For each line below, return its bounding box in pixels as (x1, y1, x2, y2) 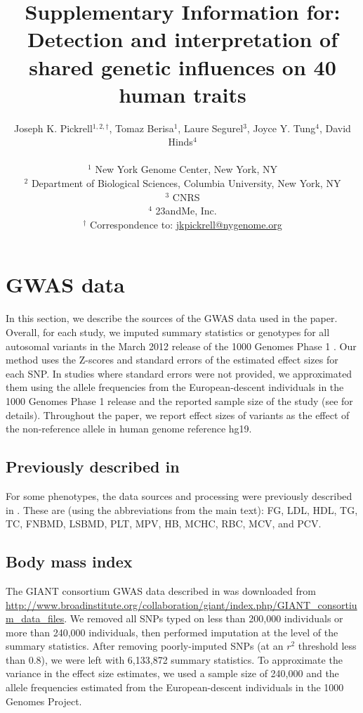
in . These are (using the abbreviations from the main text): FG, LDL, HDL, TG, (6, 502, 358, 517)
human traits (119, 79, 246, 108)
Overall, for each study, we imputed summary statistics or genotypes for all (6, 324, 330, 339)
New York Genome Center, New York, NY (95, 162, 277, 176)
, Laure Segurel (178, 120, 244, 135)
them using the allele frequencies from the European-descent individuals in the (6, 380, 344, 394)
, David (319, 120, 351, 135)
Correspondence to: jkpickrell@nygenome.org (90, 217, 282, 231)
